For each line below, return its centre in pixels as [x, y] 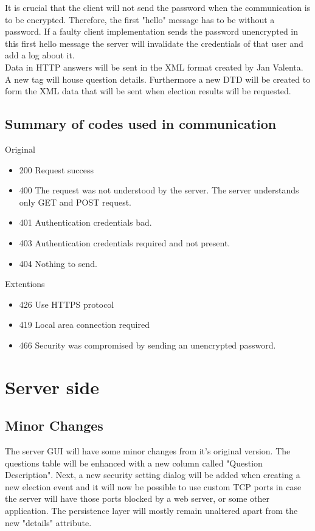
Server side [52, 387]
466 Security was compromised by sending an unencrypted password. [147, 345]
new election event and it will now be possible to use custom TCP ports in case [153, 486]
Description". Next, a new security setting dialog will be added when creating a [153, 475]
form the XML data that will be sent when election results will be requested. [148, 91]
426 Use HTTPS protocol [67, 304]
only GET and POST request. [75, 202]
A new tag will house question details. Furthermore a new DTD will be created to [158, 79]
